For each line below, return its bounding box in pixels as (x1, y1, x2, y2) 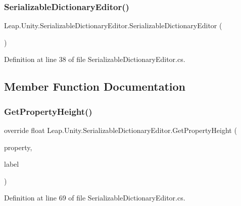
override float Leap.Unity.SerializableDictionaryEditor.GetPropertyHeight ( (4, 125, 237, 135)
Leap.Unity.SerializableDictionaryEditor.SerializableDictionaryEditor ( (4, 20, 222, 31)
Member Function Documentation (4, 79, 186, 94)
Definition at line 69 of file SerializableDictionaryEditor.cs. (4, 192, 185, 203)
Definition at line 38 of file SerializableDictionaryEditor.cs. (4, 54, 185, 64)
